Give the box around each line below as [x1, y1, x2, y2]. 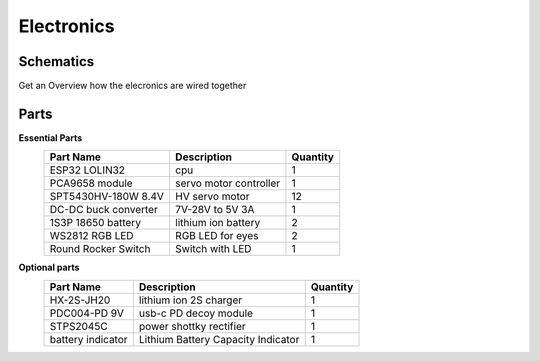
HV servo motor [175, 190, 250, 204]
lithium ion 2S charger [138, 293, 243, 307]
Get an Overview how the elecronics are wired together [18, 80, 247, 92]
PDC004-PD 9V [49, 306, 125, 320]
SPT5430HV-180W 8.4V [49, 190, 165, 204]
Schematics [18, 53, 95, 70]
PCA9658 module [49, 176, 134, 190]
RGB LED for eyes [175, 229, 259, 243]
